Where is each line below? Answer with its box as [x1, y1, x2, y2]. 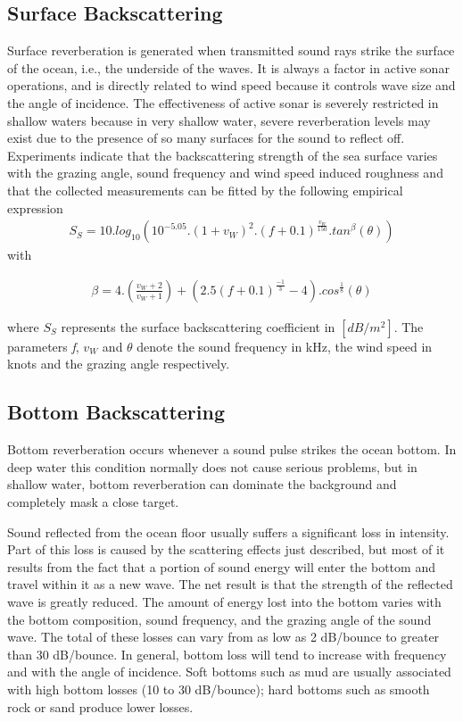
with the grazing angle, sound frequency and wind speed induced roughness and [7, 163, 443, 182]
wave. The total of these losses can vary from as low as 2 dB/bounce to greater [7, 627, 440, 646]
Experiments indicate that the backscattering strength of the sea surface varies [7, 145, 438, 164]
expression [7, 198, 63, 217]
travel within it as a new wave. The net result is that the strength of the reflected [7, 575, 453, 593]
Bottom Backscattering [7, 398, 225, 426]
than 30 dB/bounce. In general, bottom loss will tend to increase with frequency [7, 644, 447, 663]
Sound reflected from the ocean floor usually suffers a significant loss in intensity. [7, 522, 450, 541]
